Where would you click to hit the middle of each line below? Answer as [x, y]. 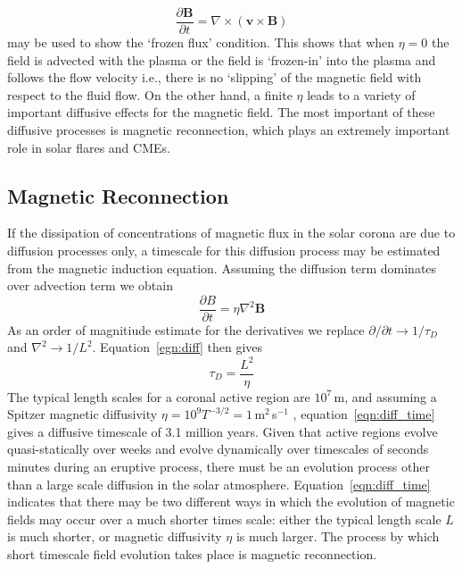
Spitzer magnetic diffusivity [82, 414]
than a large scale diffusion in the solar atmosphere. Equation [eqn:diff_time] [219, 484]
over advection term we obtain [90, 285]
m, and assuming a [385, 396]
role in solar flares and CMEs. [89, 147]
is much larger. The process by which [338, 536]
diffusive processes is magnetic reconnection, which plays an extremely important [229, 130]
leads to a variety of [361, 94]
